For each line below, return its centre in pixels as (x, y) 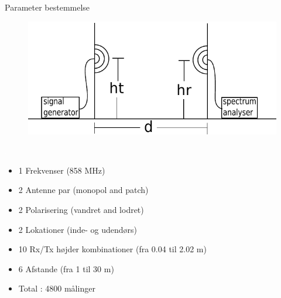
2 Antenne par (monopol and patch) (83, 190)
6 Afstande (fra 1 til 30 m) (66, 268)
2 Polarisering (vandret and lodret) (81, 210)
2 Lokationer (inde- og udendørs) (78, 229)
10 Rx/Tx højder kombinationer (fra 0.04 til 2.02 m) (112, 249)
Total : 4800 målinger (57, 288)
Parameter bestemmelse (47, 7)
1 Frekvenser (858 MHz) (62, 170)
